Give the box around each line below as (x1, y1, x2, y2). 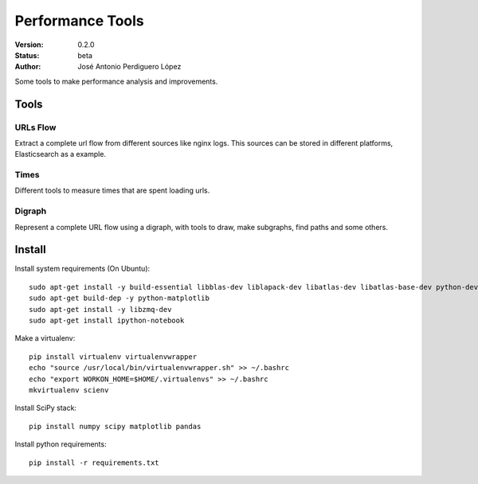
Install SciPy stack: (14, 403, 77, 413)
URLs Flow (14, 122, 57, 133)
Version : (14, 40, 44, 49)
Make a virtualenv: (14, 334, 76, 343)
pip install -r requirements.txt (29, 458, 159, 467)
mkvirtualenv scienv (29, 385, 109, 394)
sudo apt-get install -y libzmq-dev (29, 305, 172, 314)
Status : (14, 50, 40, 60)
